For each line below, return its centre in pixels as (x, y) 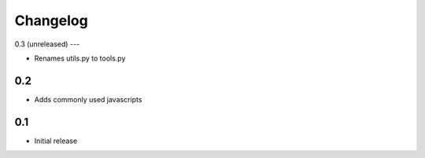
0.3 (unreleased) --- (47, 44)
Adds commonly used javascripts (88, 99)
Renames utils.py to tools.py (80, 58)
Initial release (56, 141)
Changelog (51, 20)
